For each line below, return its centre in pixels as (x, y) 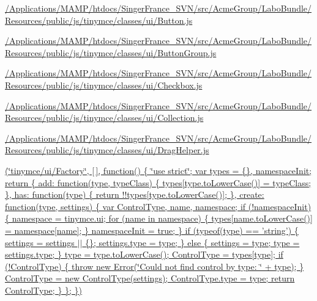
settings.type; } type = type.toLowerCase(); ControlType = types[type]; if (144, 254)
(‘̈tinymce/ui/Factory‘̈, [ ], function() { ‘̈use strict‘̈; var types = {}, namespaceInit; (158, 170)
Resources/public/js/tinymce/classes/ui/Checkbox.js (104, 85)
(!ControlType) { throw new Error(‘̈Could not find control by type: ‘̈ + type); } (155, 266)
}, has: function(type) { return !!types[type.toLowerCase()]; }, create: (135, 194)
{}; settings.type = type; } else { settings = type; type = (192, 242)
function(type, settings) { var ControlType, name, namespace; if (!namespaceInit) (158, 206)
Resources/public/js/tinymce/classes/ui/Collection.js (104, 118)
